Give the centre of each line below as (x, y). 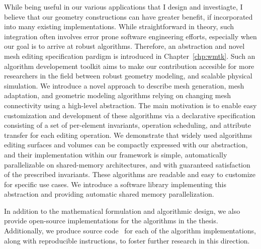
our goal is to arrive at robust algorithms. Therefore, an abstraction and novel (124, 46)
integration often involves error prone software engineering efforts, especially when (130, 36)
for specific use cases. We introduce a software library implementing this (115, 184)
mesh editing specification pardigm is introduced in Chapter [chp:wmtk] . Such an (130, 56)
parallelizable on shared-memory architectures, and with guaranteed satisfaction (127, 164)
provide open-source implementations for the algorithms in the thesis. (111, 221)
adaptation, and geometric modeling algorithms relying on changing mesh (118, 95)
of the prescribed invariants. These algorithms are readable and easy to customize (130, 174)
